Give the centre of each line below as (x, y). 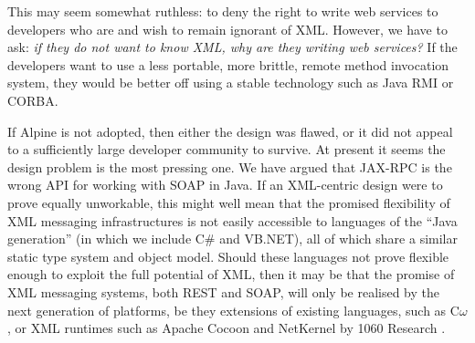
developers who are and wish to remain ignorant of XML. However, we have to (227, 29)
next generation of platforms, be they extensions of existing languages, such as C (233, 310)
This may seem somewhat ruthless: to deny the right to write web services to (223, 11)
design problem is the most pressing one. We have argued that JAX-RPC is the (230, 166)
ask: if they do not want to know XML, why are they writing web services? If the (232, 47)
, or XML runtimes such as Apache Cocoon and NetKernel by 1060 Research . (227, 328)
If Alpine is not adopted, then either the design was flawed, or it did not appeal (230, 131)
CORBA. (33, 100)
